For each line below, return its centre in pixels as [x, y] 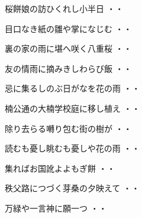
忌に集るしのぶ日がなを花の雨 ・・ [72, 88]
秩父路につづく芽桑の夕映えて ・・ [72, 188]
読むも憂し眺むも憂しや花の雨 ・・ [72, 148]
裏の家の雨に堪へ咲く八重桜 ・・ [68, 48]
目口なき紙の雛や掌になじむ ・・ [68, 28]
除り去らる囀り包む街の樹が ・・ [68, 128]
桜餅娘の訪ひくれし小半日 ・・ [64, 8]
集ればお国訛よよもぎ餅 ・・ [60, 168]
